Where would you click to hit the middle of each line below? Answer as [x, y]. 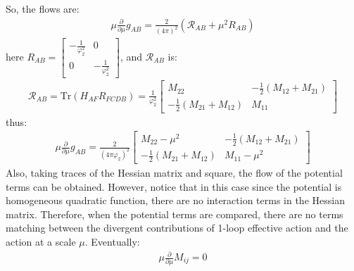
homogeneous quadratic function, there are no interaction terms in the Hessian [175, 200]
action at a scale [41, 241]
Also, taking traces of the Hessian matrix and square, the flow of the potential [174, 172]
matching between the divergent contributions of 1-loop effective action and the [177, 228]
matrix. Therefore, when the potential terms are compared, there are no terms [175, 214]
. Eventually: [112, 241]
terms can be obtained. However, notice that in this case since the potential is [174, 186]
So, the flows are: [43, 8]
